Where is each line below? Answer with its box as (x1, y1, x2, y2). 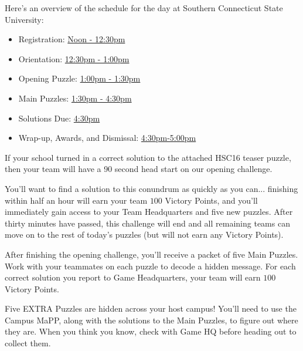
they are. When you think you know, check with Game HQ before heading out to (5, 325, 297, 338)
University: (5, 13, 44, 25)
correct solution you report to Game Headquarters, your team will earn (5, 271, 261, 283)
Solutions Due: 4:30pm (18, 112, 100, 124)
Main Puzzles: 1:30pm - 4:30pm (18, 92, 132, 104)
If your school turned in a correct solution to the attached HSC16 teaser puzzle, (5, 151, 291, 163)
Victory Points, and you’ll (165, 194, 258, 206)
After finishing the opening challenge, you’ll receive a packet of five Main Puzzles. (5, 248, 298, 260)
